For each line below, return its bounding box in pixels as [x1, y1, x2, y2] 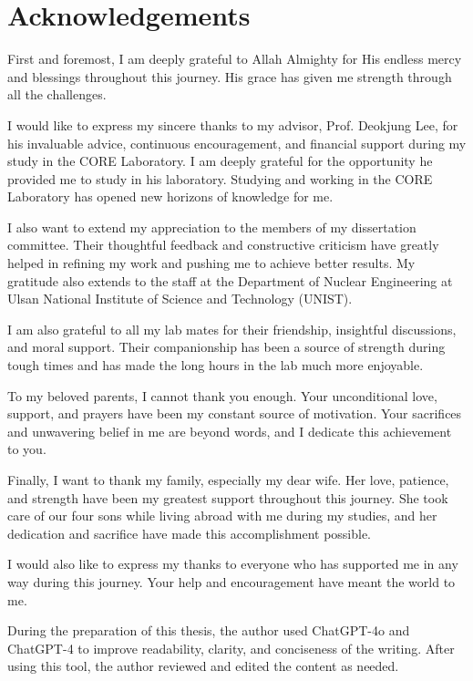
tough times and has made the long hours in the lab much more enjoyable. [7, 356, 424, 375]
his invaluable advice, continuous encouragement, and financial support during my [7, 133, 467, 152]
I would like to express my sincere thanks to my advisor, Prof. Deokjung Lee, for [7, 115, 458, 134]
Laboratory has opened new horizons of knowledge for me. [7, 187, 334, 206]
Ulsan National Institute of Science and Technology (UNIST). [7, 289, 353, 308]
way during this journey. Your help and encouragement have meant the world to [7, 572, 456, 591]
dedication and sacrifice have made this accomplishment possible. [7, 523, 372, 542]
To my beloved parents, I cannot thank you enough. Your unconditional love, [7, 386, 437, 405]
